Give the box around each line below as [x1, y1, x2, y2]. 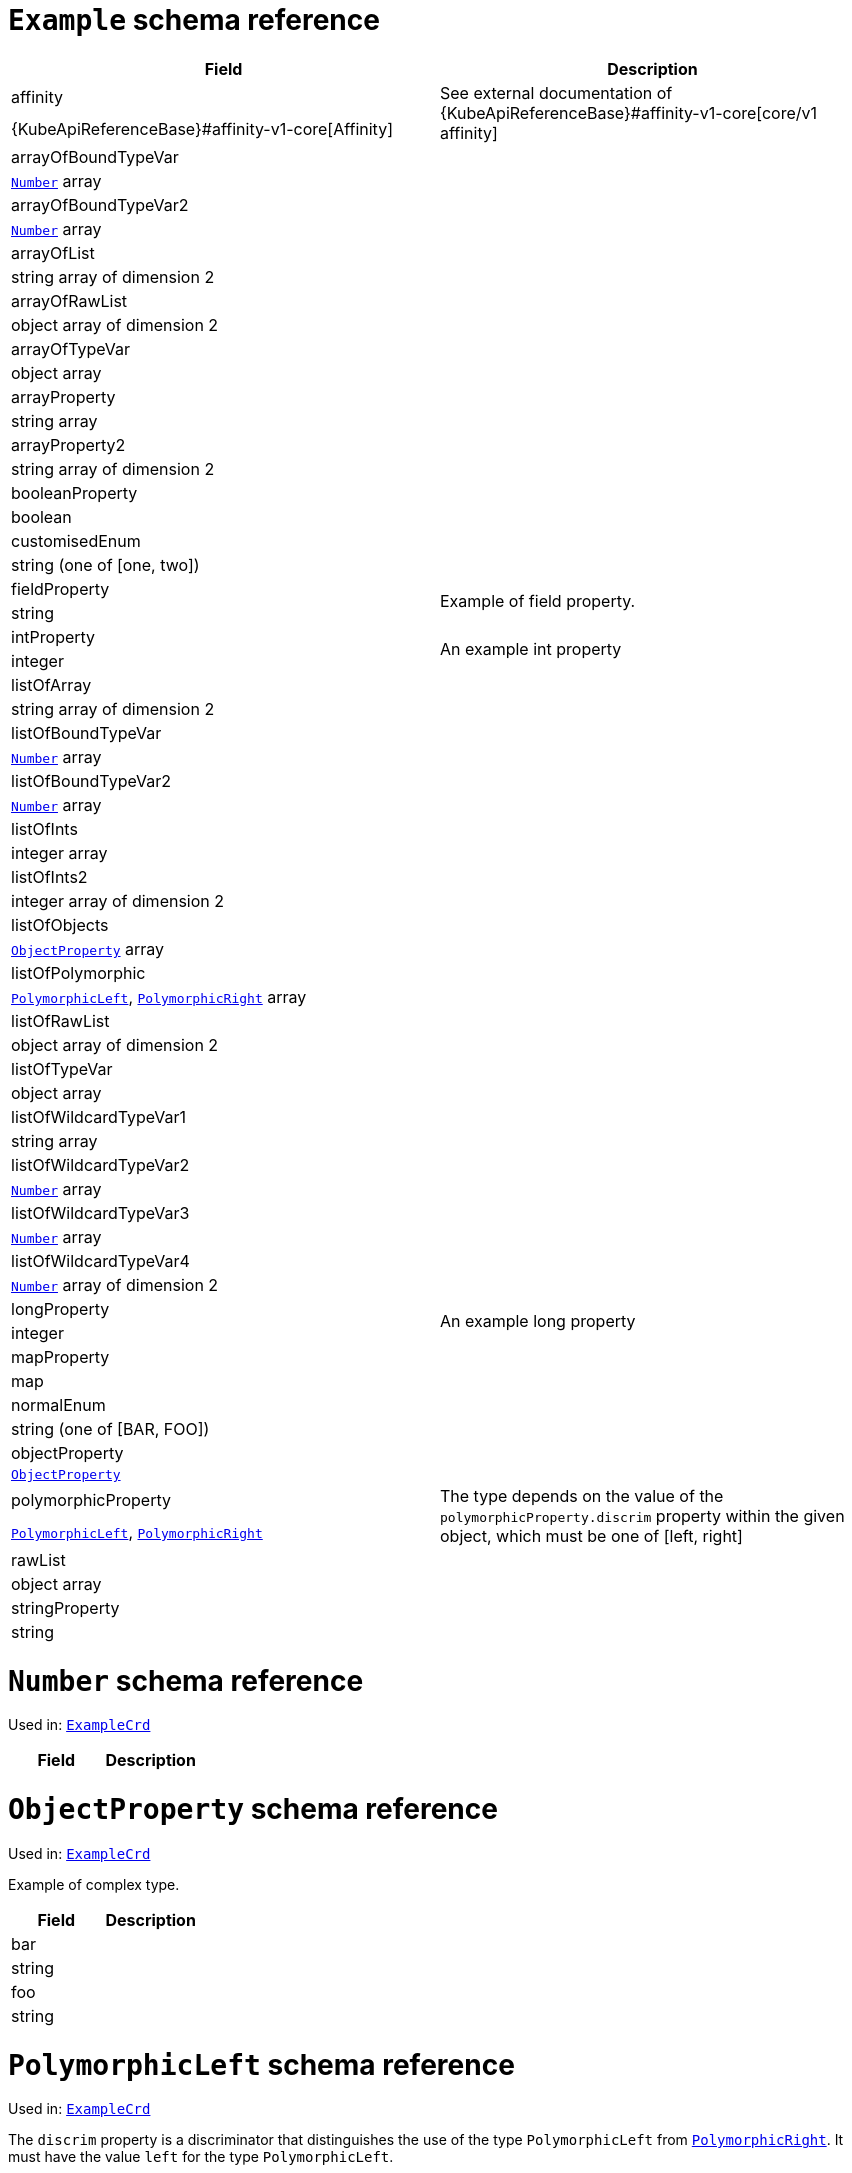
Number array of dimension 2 [11, 1274, 219, 1295]
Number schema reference [8, 1663, 364, 1698]
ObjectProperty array [11, 938, 165, 959]
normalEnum [11, 1394, 106, 1415]
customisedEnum [11, 530, 141, 551]
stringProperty [11, 1597, 120, 1618]
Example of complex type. [8, 1875, 180, 1893]
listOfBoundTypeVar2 [11, 770, 171, 791]
